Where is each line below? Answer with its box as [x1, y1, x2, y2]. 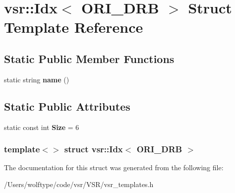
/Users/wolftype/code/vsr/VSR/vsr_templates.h [4, 179, 154, 189]
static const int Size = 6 [4, 122, 79, 132]
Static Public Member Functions [4, 51, 175, 66]
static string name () [4, 74, 69, 84]
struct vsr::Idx [64, 143, 123, 155]
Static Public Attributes [4, 98, 130, 114]
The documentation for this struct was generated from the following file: [4, 162, 224, 173]
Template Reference [4, 17, 143, 37]
